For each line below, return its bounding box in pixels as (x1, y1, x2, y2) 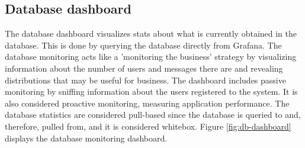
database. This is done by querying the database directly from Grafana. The (5, 38, 282, 51)
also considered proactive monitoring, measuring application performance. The (5, 96, 290, 109)
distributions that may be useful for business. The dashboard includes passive (5, 73, 286, 86)
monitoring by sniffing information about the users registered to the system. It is (5, 85, 298, 98)
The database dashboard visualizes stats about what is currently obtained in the (5, 27, 297, 40)
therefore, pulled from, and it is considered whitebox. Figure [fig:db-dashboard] (5, 120, 291, 132)
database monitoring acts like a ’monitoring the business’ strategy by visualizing (5, 50, 297, 63)
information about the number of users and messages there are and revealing (5, 62, 283, 74)
